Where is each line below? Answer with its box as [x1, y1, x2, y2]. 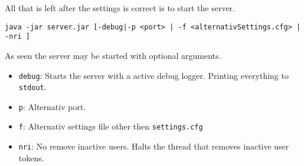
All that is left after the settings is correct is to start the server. [5, 2, 235, 14]
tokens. [18, 151, 44, 164]
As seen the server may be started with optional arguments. [5, 49, 221, 61]
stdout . [18, 81, 47, 93]
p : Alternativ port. [18, 100, 86, 112]
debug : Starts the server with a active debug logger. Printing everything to [18, 69, 289, 81]
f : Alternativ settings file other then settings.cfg [18, 120, 203, 132]
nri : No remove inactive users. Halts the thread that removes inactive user [18, 140, 289, 152]
